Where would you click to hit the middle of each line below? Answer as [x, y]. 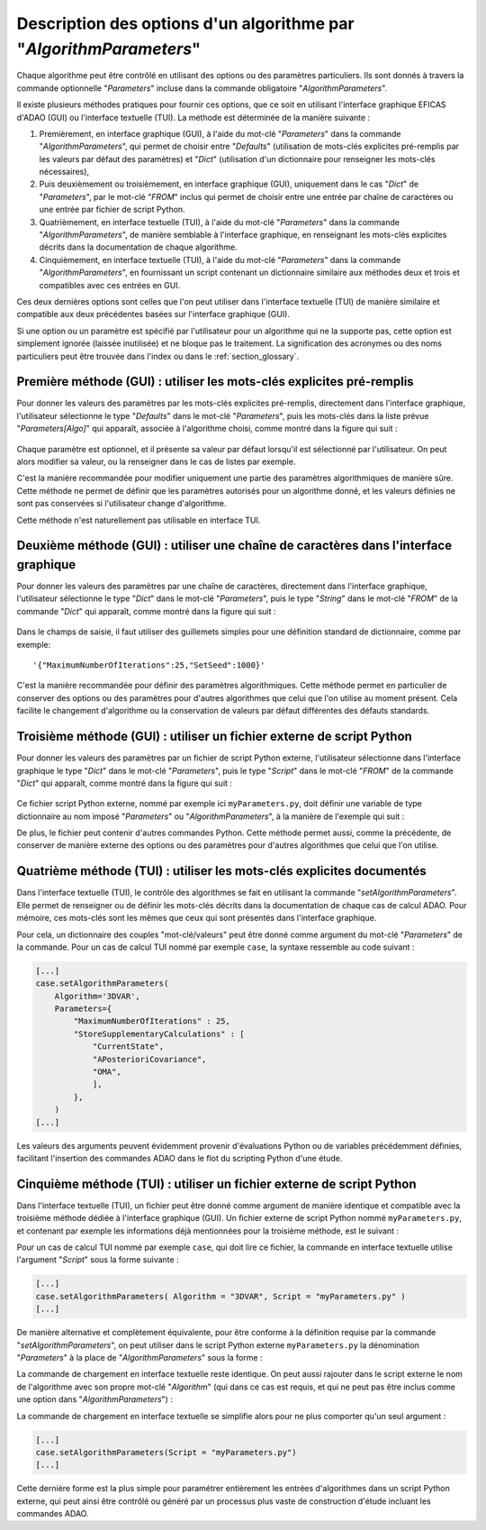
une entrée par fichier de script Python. [112, 209]
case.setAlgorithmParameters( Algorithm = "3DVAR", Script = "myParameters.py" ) [221, 1296]
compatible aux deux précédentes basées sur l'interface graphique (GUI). [153, 314]
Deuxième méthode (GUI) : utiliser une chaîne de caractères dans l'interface [234, 546]
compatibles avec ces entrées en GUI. [110, 285]
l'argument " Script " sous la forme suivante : [98, 1260]
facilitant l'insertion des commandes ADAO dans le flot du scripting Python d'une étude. [180, 1158]
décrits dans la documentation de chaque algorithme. [138, 247]
